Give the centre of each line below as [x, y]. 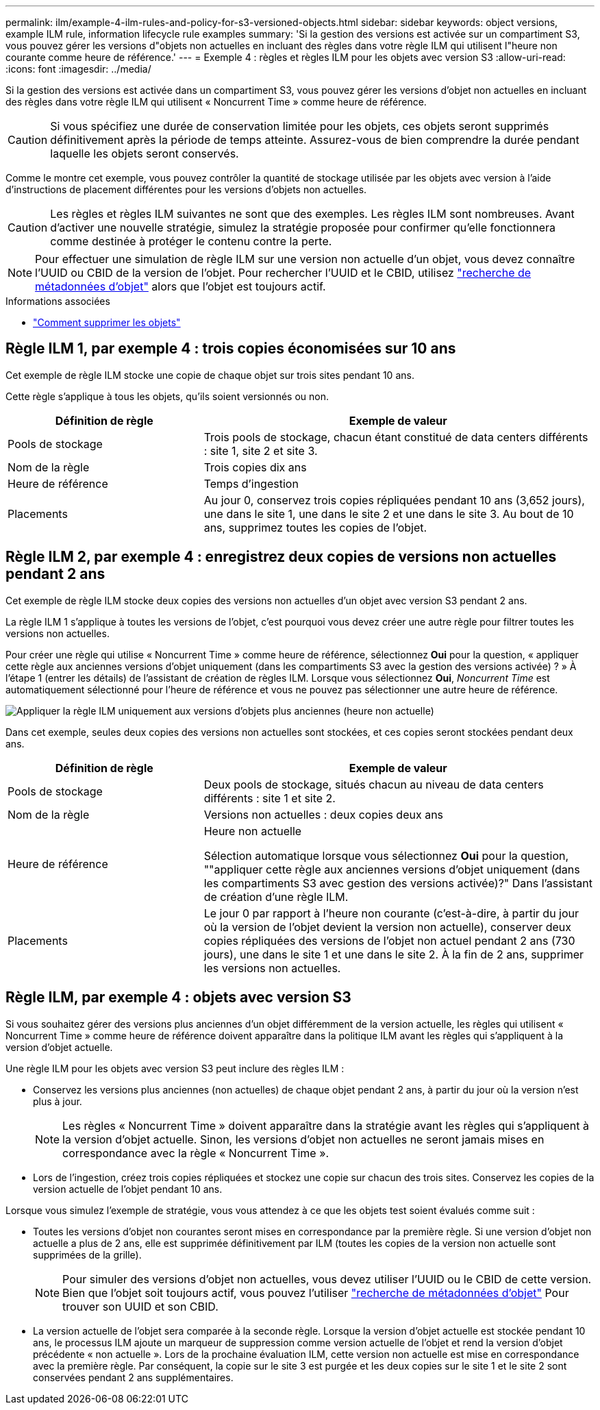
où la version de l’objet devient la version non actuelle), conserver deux [387, 927]
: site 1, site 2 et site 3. [261, 450]
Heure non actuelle [253, 831]
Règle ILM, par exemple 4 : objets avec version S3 [178, 998]
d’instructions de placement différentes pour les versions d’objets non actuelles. [186, 189]
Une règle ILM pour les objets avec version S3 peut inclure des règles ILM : [175, 1068]
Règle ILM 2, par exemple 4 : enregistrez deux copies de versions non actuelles [281, 557]
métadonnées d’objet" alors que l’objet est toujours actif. [180, 286]
